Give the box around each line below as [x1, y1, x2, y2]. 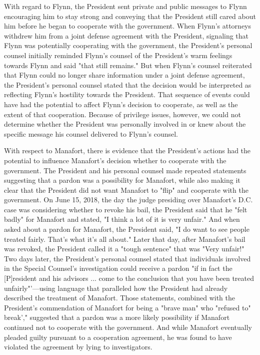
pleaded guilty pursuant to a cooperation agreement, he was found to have [4, 331, 232, 342]
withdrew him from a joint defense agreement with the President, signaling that [4, 30, 249, 41]
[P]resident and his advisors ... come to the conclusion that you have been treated [4, 273, 254, 283]
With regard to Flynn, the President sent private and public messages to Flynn [4, 1, 247, 11]
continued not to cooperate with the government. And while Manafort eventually [4, 322, 252, 332]
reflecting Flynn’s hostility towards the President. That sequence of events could [4, 89, 250, 100]
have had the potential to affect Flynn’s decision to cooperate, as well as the [4, 99, 238, 109]
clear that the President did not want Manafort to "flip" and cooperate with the [4, 184, 248, 195]
